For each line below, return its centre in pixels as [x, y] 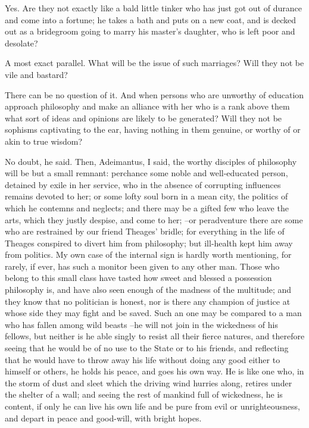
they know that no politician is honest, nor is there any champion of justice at [148, 301]
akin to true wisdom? [44, 141]
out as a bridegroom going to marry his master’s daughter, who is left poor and [150, 31]
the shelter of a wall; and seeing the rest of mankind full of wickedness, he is [144, 394]
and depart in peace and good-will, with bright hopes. [103, 418]
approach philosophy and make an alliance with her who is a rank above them [147, 106]
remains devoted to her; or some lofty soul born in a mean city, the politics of [146, 196]
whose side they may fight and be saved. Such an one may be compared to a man [153, 313]
